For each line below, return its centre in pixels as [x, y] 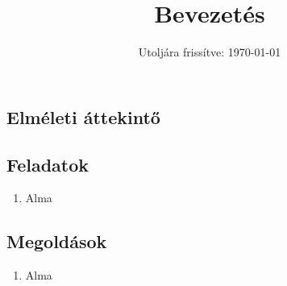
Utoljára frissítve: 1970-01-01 [210, 52]
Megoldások [57, 241]
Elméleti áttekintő [83, 116]
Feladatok [48, 164]
